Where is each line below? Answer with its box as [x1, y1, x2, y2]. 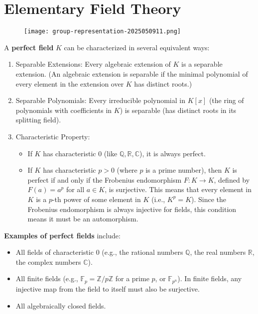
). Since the [191, 194, 227, 204]
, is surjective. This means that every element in [105, 184, 252, 195]
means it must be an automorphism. [27, 213, 138, 224]
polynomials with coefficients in [15, 105, 112, 115]
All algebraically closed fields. [15, 300, 106, 311]
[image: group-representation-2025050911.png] [24, 28, 181, 35]
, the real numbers [190, 247, 246, 257]
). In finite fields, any [177, 273, 242, 284]
